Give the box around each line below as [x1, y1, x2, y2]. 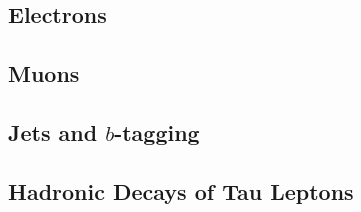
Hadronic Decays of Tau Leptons [8, 175, 354, 206]
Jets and [8, 116, 98, 147]
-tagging [114, 116, 200, 147]
